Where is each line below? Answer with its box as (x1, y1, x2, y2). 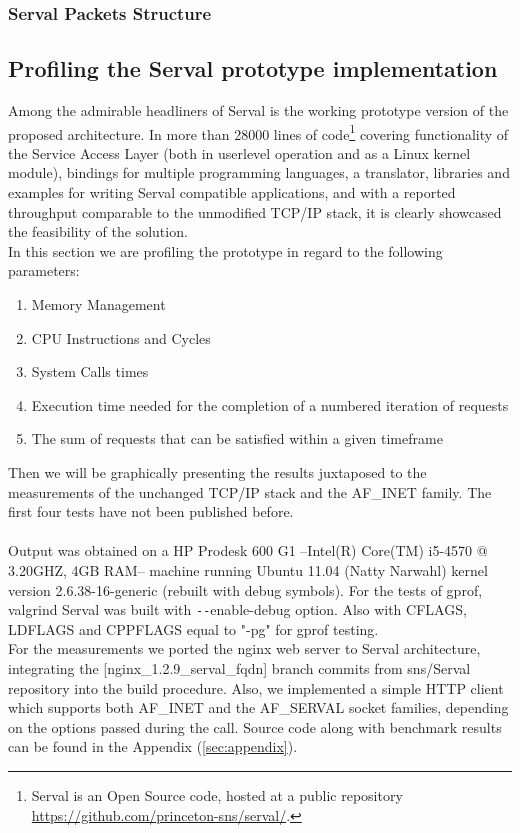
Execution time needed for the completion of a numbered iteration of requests (31, 394, 509, 415)
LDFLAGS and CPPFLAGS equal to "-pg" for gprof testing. (8, 618, 379, 639)
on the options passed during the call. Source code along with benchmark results (8, 716, 502, 737)
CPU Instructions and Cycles (31, 327, 211, 348)
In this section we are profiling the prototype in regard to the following (8, 240, 443, 261)
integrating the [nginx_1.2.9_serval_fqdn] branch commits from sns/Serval (8, 658, 471, 679)
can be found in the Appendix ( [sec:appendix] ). (8, 736, 298, 757)
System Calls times (31, 361, 149, 382)
